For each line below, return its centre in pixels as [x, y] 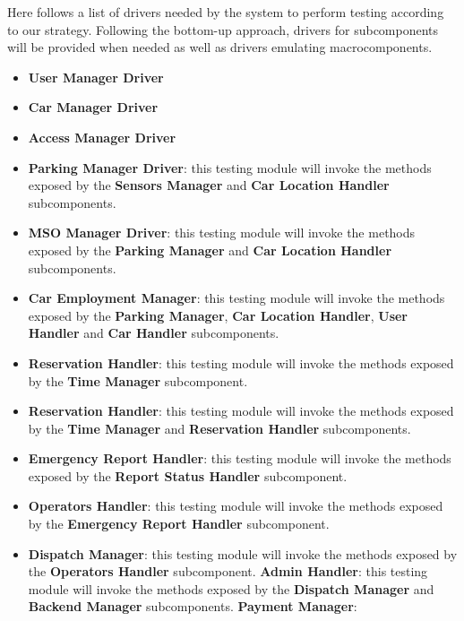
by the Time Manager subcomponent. [138, 380]
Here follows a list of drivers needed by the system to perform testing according [226, 12]
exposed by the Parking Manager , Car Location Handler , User [218, 315]
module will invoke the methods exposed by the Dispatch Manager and [231, 588]
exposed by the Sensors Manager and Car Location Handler [209, 185]
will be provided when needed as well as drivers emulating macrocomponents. [220, 47]
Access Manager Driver [102, 137]
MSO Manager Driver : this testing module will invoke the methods [222, 233]
